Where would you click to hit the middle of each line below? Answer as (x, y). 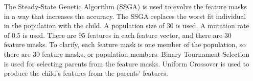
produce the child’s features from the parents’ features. (86, 73)
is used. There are (49, 35)
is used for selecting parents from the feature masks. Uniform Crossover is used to (127, 63)
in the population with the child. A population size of (84, 25)
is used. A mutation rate (212, 25)
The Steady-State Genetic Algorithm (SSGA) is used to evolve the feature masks (126, 6)
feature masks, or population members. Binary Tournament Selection (146, 54)
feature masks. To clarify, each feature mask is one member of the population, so (125, 44)
